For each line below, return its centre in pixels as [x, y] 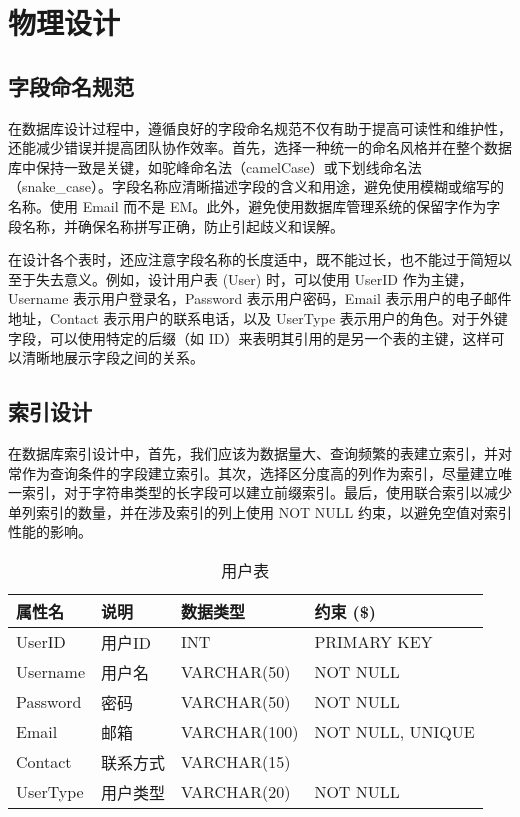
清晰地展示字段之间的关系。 [112, 357]
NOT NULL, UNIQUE [394, 732]
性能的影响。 [50, 531]
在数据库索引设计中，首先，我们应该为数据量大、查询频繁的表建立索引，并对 [260, 452]
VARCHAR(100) [240, 732]
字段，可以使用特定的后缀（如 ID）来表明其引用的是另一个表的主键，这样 [249, 337]
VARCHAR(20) [236, 792]
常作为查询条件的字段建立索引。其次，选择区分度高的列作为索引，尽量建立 [253, 472]
